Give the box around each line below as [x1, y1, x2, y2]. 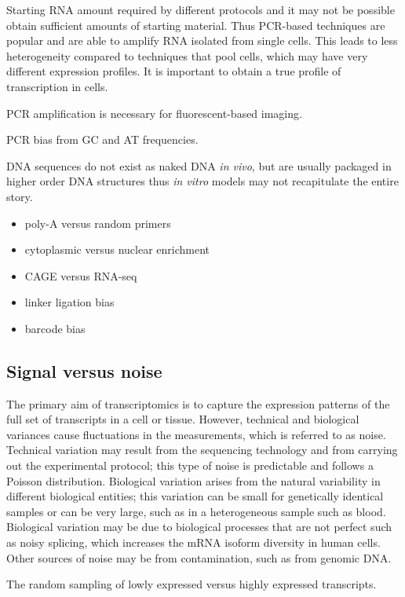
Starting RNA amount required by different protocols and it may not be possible [6, 2, 395, 17]
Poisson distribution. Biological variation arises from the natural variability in [6, 472, 381, 489]
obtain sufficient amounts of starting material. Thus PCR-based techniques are [6, 16, 385, 33]
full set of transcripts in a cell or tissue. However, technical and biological [6, 411, 359, 427]
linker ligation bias [24, 294, 115, 310]
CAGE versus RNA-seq [24, 267, 137, 284]
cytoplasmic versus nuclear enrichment [24, 241, 210, 258]
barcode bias [24, 320, 86, 336]
